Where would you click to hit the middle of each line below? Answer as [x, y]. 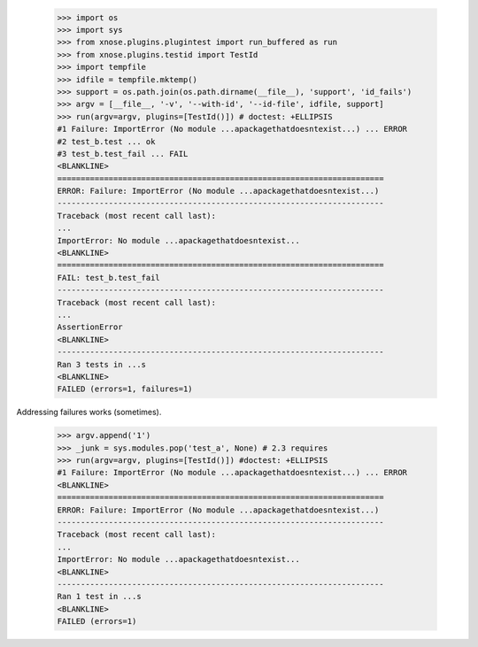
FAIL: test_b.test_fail [109, 277]
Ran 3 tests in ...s [101, 364]
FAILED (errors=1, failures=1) [125, 389]
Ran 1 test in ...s [99, 597]
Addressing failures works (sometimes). [89, 412]
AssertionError [90, 327]
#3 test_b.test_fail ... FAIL [123, 154]
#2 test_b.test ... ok [106, 141]
